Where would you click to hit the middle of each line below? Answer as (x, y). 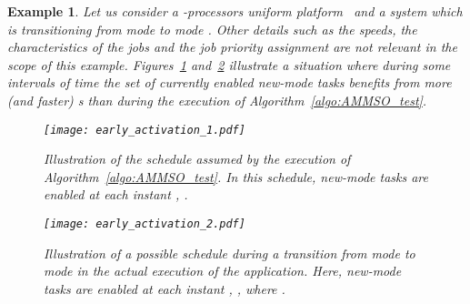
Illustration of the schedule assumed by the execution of (197, 159)
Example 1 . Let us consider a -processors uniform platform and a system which (235, 11)
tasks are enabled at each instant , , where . (165, 288)
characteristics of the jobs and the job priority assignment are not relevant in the (232, 47)
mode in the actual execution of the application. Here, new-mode (223, 271)
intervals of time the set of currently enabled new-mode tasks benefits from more (230, 82)
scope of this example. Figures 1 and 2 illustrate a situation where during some (229, 64)
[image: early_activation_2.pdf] (145, 224)
